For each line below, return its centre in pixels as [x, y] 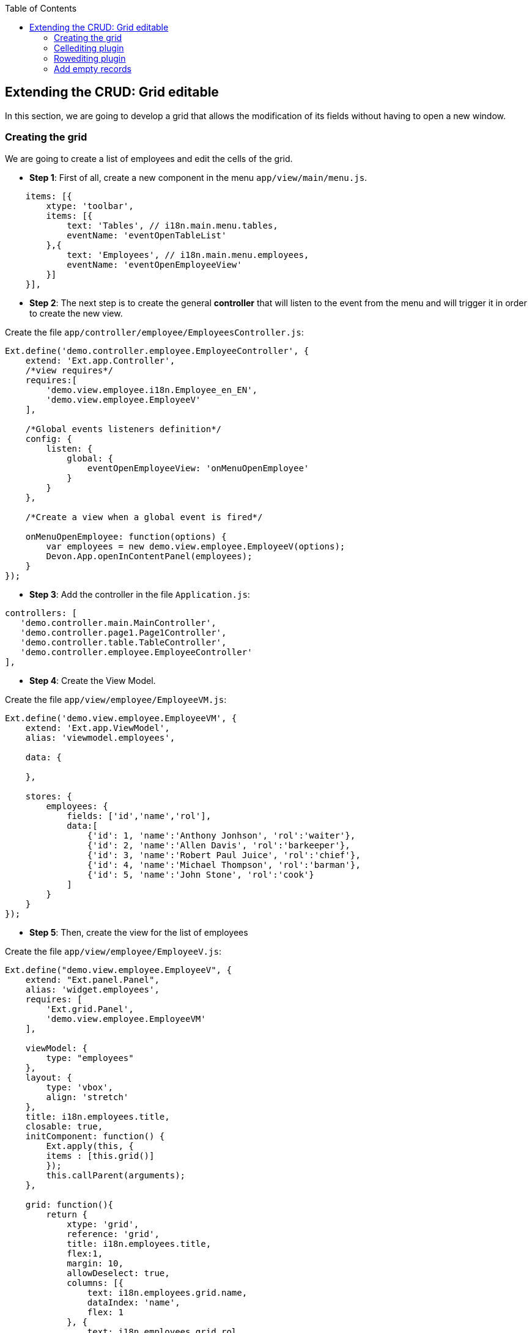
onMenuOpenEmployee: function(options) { [126, 536]
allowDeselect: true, [118, 1273]
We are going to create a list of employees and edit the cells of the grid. [149, 158]
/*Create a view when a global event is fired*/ [144, 517]
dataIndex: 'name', [134, 1302]
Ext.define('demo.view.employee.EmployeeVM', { [121, 718]
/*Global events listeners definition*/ [124, 429]
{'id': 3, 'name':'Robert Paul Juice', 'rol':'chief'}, [224, 855]
